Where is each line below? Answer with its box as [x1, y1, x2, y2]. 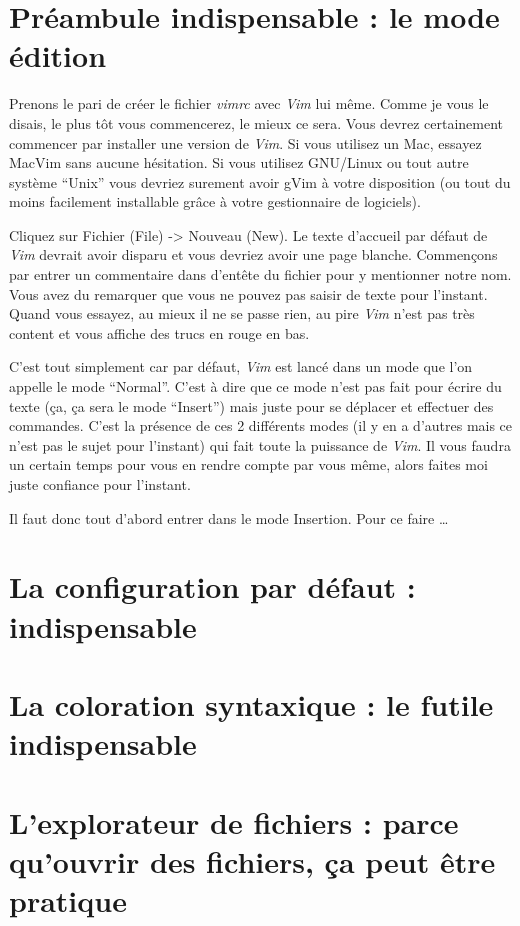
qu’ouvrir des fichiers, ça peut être [9, 840, 496, 881]
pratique [9, 879, 127, 920]
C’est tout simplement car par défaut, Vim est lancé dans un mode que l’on [9, 356, 473, 377]
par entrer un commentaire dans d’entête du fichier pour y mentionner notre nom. [9, 264, 512, 285]
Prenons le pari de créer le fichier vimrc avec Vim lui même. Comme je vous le [9, 93, 489, 114]
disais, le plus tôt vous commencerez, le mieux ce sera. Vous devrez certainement [9, 112, 504, 133]
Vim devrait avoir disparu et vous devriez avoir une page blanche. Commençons [9, 244, 498, 265]
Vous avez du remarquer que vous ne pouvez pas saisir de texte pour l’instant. [9, 283, 488, 304]
